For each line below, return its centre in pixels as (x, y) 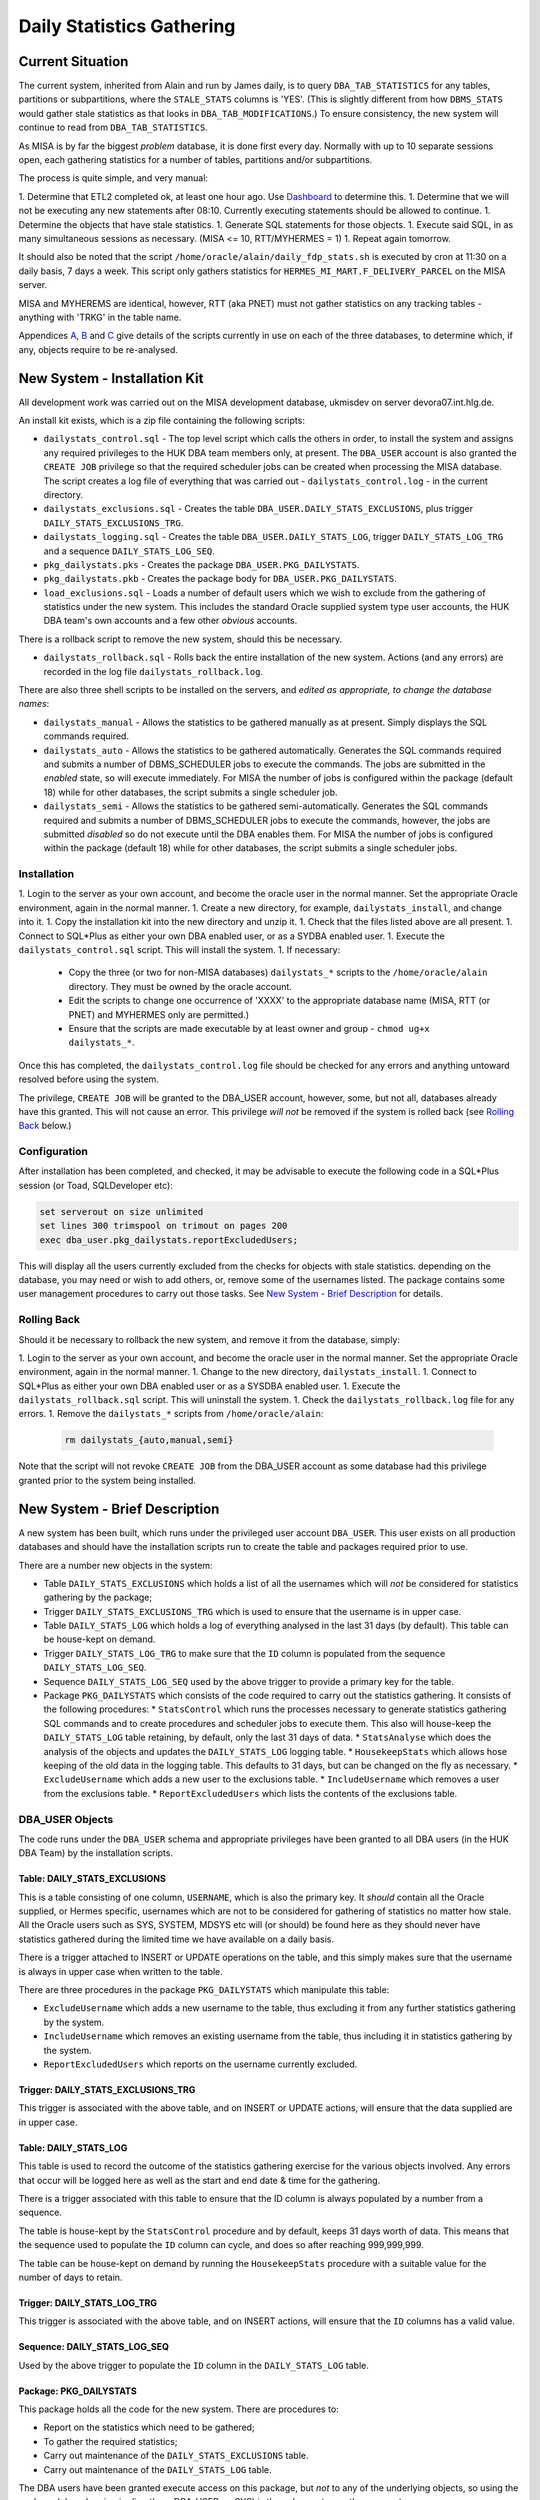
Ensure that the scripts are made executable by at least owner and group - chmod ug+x (249, 1028)
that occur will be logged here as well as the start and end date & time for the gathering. (199, 2180)
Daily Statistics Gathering (127, 26)
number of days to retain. (70, 2277)
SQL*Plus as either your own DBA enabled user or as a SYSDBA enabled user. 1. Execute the (209, 1386)
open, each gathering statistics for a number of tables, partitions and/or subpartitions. (195, 160)
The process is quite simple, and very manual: (113, 178)
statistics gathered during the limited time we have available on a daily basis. (176, 1939)
